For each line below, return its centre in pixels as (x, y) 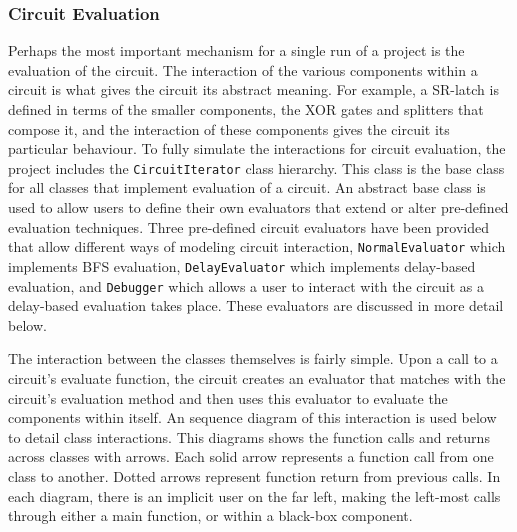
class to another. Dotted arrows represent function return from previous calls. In (254, 475)
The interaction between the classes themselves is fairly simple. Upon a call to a (253, 358)
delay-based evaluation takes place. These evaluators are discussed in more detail (256, 305)
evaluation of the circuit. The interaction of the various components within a (243, 69)
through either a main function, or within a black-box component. (210, 515)
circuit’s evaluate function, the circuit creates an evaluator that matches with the (257, 377)
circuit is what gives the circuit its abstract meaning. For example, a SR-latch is (253, 89)
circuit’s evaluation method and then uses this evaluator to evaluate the (228, 397)
